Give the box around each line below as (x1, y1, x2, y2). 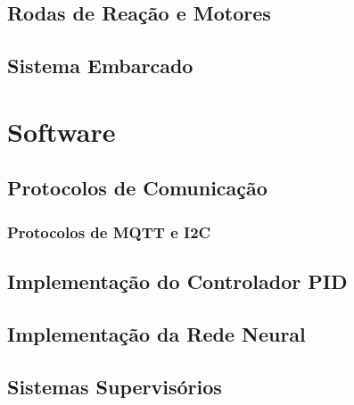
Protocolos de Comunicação (7, 174, 268, 202)
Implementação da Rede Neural (7, 319, 306, 347)
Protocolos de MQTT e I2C (7, 220, 211, 243)
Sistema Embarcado (7, 52, 193, 79)
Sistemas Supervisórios (7, 372, 222, 400)
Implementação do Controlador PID (7, 267, 348, 294)
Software (7, 112, 116, 149)
